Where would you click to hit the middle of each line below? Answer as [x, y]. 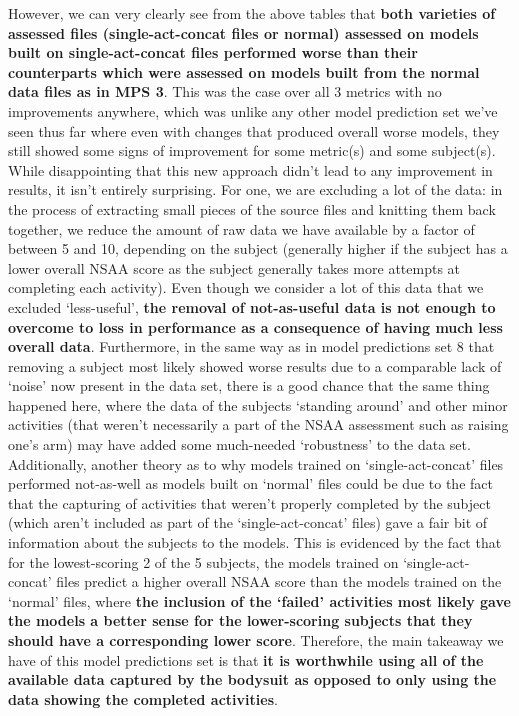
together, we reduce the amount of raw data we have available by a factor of [241, 228]
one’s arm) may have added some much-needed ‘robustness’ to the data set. [239, 444]
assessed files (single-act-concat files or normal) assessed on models [243, 32]
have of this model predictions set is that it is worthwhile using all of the [246, 659]
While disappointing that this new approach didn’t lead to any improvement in [250, 169]
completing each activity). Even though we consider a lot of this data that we [246, 287]
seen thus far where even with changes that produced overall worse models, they [254, 130]
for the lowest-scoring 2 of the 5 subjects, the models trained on [203, 561]
